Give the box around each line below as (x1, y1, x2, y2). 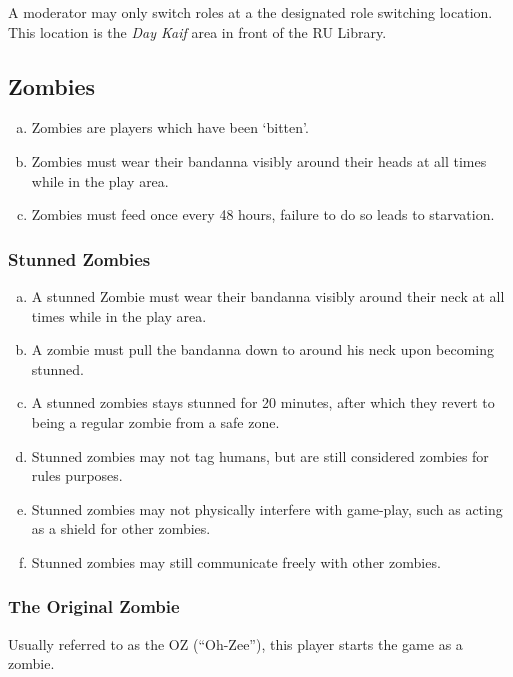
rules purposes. (31, 465, 123, 486)
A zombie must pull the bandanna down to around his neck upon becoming (31, 339, 495, 360)
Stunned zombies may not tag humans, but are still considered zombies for (31, 445, 489, 466)
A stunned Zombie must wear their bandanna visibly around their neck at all (31, 285, 505, 306)
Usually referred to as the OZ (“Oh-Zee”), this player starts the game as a (8, 633, 463, 654)
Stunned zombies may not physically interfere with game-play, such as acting (31, 498, 503, 519)
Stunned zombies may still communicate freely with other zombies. (31, 551, 441, 572)
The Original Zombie (8, 594, 180, 619)
